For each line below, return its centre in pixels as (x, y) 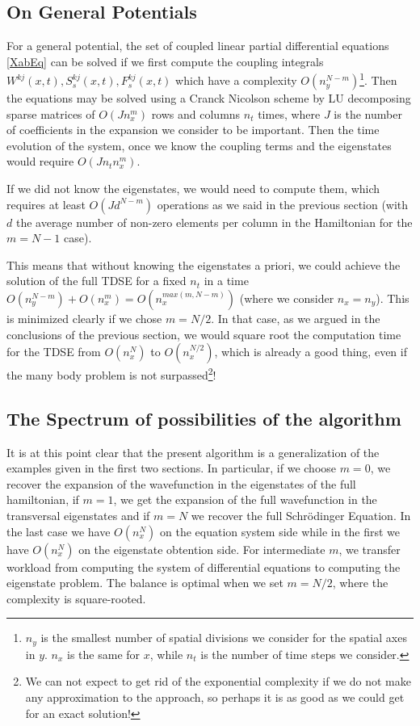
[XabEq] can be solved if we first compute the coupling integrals (165, 61)
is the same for (104, 654)
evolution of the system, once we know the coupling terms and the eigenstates (199, 145)
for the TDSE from (54, 352)
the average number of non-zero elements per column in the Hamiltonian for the (214, 222)
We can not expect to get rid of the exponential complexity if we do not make (218, 681)
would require (40, 161)
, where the (360, 583)
